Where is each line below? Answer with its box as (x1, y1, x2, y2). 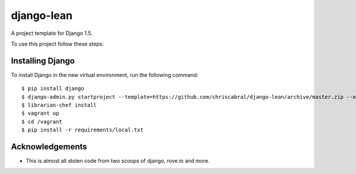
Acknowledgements (11, 142, 87, 152)
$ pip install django (21, 85, 84, 92)
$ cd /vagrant (21, 118, 62, 125)
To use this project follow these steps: (11, 40, 104, 47)
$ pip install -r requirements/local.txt (21, 127, 144, 133)
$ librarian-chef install (21, 102, 97, 109)
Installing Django (11, 56, 75, 66)
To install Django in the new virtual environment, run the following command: (11, 71, 199, 78)
